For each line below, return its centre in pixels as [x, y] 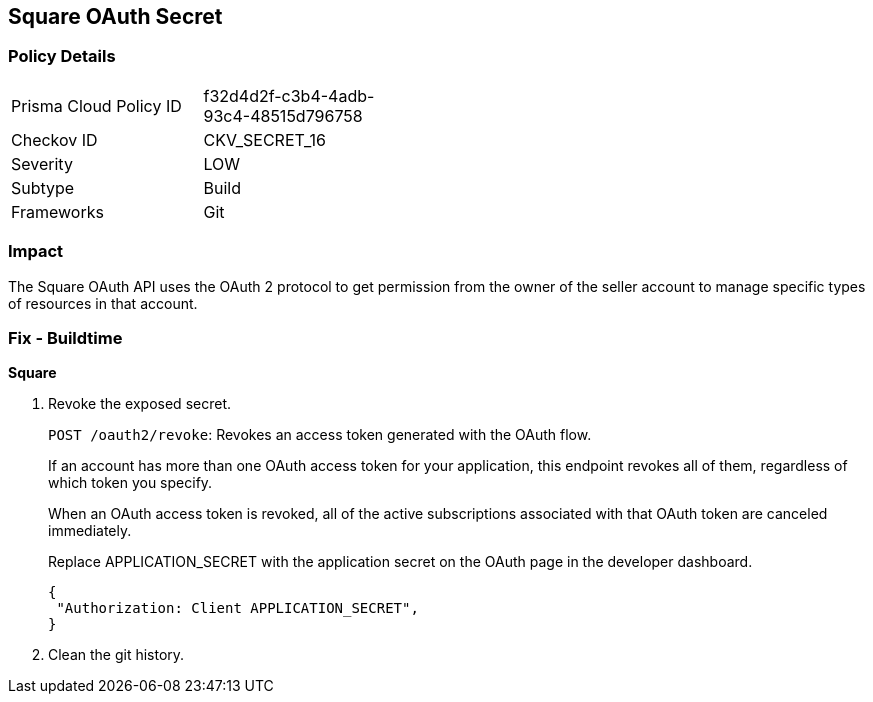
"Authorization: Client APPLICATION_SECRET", [237, 608]
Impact [36, 251]
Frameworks [57, 211]
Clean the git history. [116, 655]
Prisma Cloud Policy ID [96, 105]
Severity [42, 163]
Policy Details [62, 56]
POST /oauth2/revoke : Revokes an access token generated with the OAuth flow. [320, 435]
